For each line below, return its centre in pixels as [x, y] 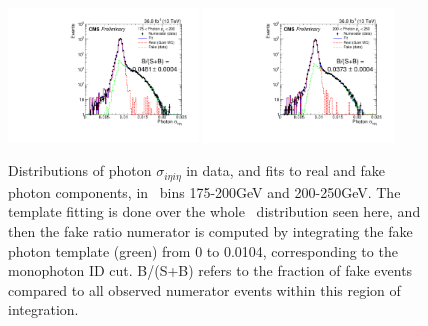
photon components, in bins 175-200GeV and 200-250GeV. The [204, 191]
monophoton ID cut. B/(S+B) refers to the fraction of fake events [210, 270]
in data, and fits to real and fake [286, 170]
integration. [43, 309]
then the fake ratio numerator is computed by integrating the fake [210, 231]
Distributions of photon [80, 170]
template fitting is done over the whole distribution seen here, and [214, 211]
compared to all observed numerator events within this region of [204, 289]
